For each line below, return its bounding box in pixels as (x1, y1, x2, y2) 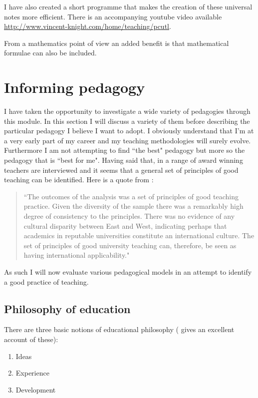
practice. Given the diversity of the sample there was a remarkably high (23, 201, 244, 211)
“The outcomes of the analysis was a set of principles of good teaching (23, 191, 239, 201)
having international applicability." (23, 250, 130, 260)
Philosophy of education (4, 301, 131, 316)
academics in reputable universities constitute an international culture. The (23, 230, 255, 241)
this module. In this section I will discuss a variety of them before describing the (4, 115, 250, 126)
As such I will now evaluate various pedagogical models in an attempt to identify (4, 267, 252, 277)
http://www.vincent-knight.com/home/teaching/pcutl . (4, 21, 171, 31)
